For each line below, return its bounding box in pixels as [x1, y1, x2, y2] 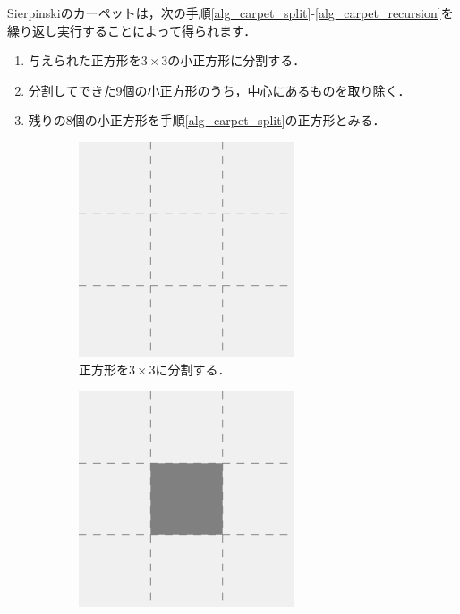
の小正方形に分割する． [167, 51, 306, 70]
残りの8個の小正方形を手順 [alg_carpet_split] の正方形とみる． [28, 111, 386, 130]
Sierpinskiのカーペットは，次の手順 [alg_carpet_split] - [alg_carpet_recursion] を [7, 4, 454, 21]
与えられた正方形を [28, 51, 141, 70]
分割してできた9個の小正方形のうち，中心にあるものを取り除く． [28, 80, 411, 99]
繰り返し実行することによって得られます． [7, 21, 257, 39]
